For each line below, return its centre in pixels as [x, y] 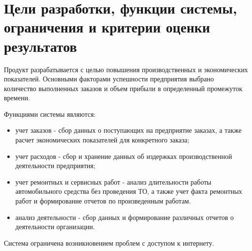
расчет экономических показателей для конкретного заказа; [102, 140]
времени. [17, 98]
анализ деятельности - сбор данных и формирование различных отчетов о [125, 217]
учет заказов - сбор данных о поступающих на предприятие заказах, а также [128, 130]
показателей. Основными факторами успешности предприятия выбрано [109, 79]
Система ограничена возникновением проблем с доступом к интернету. [109, 243]
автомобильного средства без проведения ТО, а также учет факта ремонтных [129, 191]
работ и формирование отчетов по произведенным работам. [103, 201]
